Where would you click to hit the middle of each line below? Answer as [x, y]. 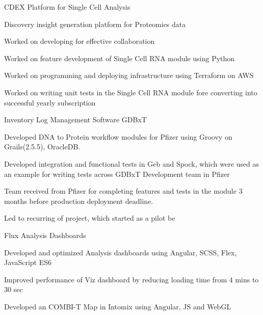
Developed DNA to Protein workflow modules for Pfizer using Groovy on [118, 136]
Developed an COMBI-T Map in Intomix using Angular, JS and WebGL [118, 306]
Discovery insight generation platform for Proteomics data [95, 24]
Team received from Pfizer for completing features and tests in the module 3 [123, 191]
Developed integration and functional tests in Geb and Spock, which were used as [132, 163]
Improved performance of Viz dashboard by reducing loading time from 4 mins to [131, 279]
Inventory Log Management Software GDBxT [75, 120]
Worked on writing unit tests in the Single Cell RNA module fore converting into [131, 92]
